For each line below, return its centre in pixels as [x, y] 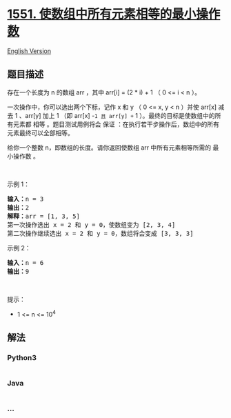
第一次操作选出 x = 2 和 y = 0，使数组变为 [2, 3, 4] [91, 225]
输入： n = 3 [26, 199]
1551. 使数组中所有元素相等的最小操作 [114, 14]
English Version [29, 51]
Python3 [22, 357]
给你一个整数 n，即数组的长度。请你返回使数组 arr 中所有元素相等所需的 [109, 147]
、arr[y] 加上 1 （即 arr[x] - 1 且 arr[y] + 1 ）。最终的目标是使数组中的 [117, 115]
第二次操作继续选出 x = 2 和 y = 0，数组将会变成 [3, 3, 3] [100, 233]
